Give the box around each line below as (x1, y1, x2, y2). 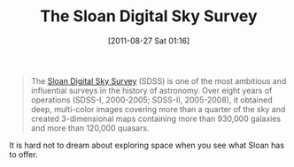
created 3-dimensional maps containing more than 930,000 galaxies (30, 113, 282, 124)
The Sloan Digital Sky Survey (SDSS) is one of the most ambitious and (30, 75, 287, 86)
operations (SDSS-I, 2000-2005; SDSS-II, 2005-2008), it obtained (30, 95, 273, 105)
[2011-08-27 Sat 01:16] (107, 35, 190, 46)
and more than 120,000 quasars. (30, 122, 150, 133)
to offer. (9, 148, 38, 160)
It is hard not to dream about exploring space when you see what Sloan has (9, 140, 285, 150)
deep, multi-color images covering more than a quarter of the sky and (30, 103, 286, 114)
